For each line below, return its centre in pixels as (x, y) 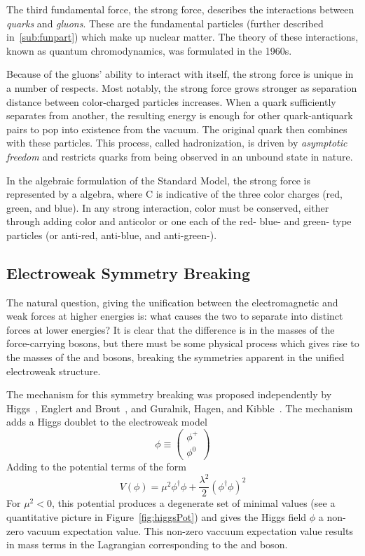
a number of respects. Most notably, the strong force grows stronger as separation (182, 87)
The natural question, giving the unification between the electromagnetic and (172, 302)
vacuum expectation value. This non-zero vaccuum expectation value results (190, 530)
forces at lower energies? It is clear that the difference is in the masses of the (171, 329)
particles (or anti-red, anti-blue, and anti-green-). (112, 235)
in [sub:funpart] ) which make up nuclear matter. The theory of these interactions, (182, 37)
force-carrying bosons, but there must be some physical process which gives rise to (183, 343)
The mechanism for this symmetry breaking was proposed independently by (169, 394)
